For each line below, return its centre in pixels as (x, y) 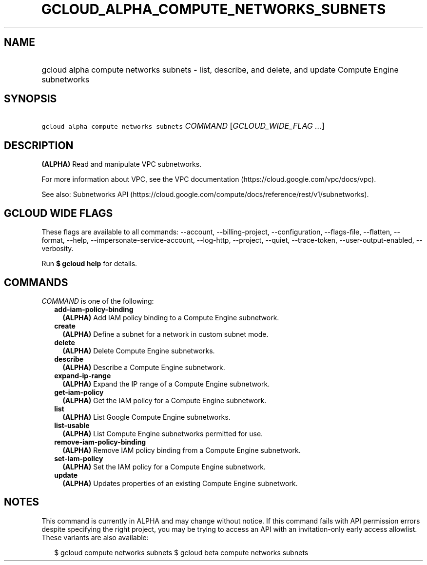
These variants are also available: (95, 537)
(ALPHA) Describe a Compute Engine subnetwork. (144, 367)
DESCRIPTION (39, 145)
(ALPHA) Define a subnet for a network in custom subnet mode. (165, 334)
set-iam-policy (79, 458)
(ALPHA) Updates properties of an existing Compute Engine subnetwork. (180, 483)
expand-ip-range (83, 375)
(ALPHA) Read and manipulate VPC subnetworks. (122, 164)
